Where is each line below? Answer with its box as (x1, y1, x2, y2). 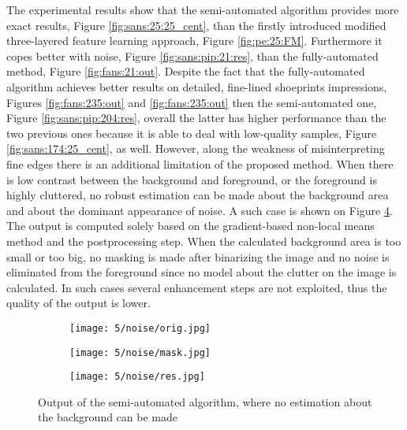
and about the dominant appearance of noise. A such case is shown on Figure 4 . (6, 202, 393, 218)
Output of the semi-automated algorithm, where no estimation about (38, 393, 372, 410)
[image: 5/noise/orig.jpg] (69, 322, 211, 334)
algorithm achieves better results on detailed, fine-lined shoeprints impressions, (6, 78, 387, 95)
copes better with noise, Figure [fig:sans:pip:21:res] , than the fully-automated (6, 47, 379, 64)
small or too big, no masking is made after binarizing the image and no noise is (6, 248, 390, 265)
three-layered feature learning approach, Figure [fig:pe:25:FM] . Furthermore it (6, 32, 383, 49)
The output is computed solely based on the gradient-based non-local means (6, 217, 375, 234)
